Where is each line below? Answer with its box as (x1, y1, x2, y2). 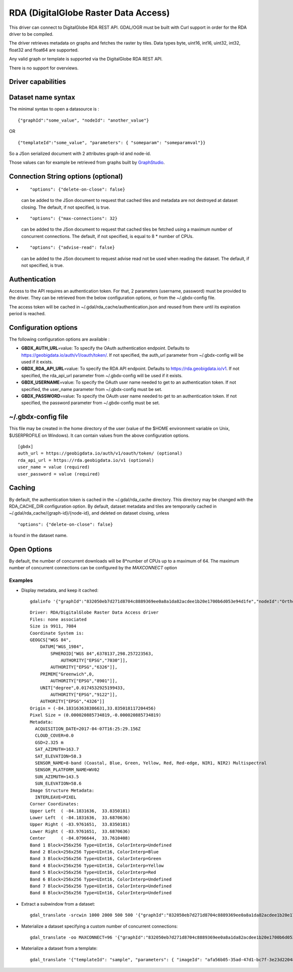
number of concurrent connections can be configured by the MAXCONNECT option (9, 565, 178, 571)
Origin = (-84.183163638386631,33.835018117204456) (30, 705, 156, 711)
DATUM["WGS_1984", (40, 644, 84, 649)
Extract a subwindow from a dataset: (21, 901, 95, 907)
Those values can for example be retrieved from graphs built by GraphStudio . (9, 159, 165, 166)
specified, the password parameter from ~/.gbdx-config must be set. (21, 400, 160, 406)
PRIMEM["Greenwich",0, (40, 671, 95, 677)
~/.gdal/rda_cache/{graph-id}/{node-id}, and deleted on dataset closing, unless (9, 510, 169, 516)
